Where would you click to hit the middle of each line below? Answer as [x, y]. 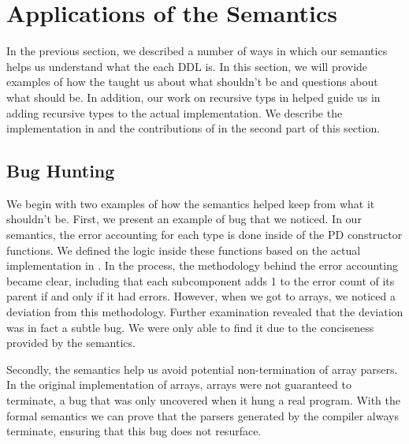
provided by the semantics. [71, 343]
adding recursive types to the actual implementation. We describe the [175, 112]
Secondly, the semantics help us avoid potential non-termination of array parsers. [202, 369]
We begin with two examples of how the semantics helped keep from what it [191, 203]
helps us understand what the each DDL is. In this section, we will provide [187, 66]
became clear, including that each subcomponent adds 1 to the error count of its [201, 280]
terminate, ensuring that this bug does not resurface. [134, 431]
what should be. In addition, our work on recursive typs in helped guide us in [193, 97]
